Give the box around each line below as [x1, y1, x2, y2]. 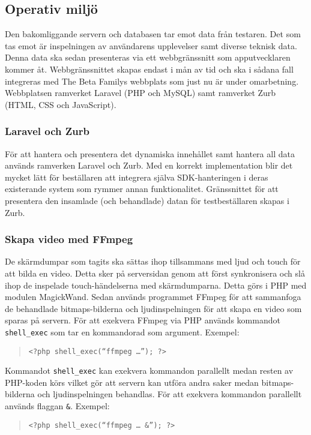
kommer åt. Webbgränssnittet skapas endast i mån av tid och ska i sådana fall [5, 62, 294, 75]
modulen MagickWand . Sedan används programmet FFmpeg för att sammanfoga [5, 290, 301, 303]
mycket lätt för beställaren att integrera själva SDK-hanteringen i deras [5, 170, 268, 183]
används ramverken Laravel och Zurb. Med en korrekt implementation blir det [5, 159, 293, 172]
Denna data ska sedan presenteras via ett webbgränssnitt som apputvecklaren [5, 51, 291, 64]
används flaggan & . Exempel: [5, 400, 110, 412]
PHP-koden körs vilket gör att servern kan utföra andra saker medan [5, 376, 259, 388]
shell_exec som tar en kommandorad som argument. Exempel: [5, 325, 240, 338]
